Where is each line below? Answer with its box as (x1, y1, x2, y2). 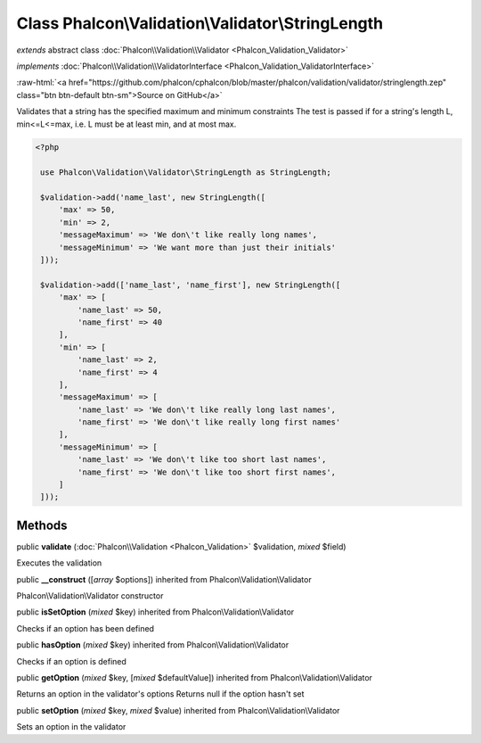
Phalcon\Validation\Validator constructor (16, 590, 164, 601)
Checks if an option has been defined (16, 623, 155, 633)
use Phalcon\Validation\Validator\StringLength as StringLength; (40, 168, 331, 177)
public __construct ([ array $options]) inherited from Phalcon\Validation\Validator (16, 574, 312, 584)
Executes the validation (16, 557, 102, 568)
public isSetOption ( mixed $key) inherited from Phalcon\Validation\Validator (16, 607, 295, 617)
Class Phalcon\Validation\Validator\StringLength (16, 13, 384, 33)
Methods (16, 517, 68, 532)
